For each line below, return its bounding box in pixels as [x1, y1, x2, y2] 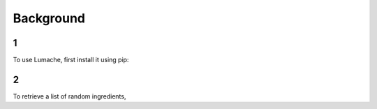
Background [13, 10, 85, 26]
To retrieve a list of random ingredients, [13, 92, 126, 101]
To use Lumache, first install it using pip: [13, 56, 129, 64]
